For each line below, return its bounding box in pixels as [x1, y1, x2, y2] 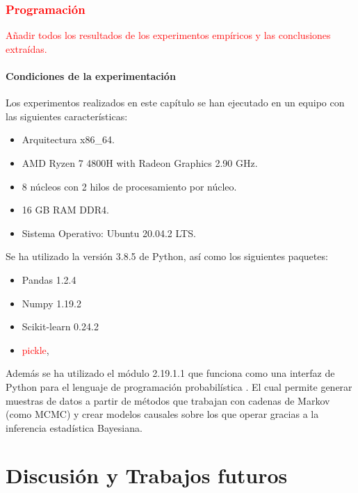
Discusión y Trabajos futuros [6, 461, 288, 490]
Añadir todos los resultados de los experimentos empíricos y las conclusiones [6, 28, 331, 42]
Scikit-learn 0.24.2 [22, 319, 99, 334]
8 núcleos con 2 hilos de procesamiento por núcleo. [22, 179, 237, 193]
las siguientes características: [6, 108, 128, 123]
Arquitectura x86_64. [22, 132, 115, 147]
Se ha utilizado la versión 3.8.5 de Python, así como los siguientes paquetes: [6, 249, 328, 264]
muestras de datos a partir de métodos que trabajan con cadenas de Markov [6, 393, 330, 407]
